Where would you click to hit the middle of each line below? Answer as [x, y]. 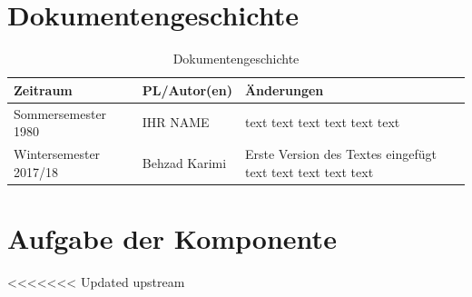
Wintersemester [57, 153]
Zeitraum [43, 89]
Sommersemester [60, 113]
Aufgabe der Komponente [172, 238]
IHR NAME [176, 122]
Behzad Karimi [184, 162]
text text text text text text [322, 122]
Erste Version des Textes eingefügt [340, 153]
